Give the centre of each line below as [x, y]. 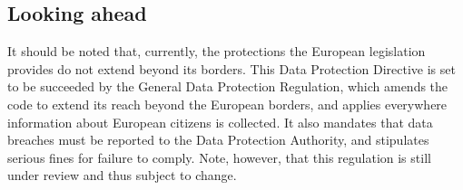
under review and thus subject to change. [122, 175]
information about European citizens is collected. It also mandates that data [220, 122]
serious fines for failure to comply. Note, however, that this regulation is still [219, 157]
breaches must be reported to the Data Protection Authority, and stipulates [218, 140]
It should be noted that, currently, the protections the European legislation [217, 51]
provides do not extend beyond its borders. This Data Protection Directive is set [231, 68]
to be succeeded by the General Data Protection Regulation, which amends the [228, 86]
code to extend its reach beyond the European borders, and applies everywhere [227, 104]
